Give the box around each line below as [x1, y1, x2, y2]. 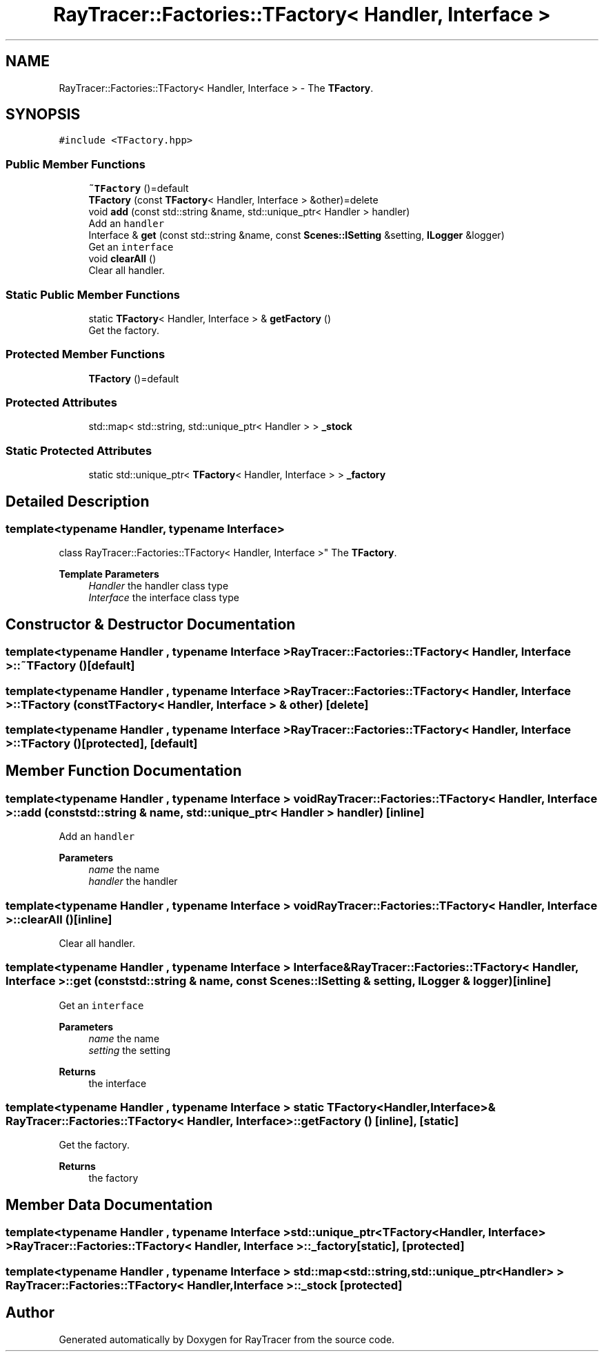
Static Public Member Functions [6, 287, 181, 302]
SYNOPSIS [6, 106, 81, 124]
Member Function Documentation [6, 762, 242, 780]
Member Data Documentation [6, 1195, 213, 1213]
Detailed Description [6, 492, 150, 510]
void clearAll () [88, 253, 157, 265]
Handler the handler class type [88, 580, 229, 592]
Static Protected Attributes [6, 443, 152, 458]
